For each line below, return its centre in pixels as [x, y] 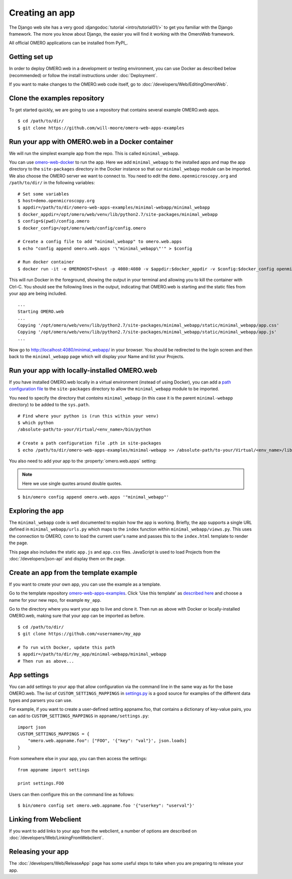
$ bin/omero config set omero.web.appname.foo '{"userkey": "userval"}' [106, 806]
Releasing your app [39, 852]
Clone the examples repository [57, 98]
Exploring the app [36, 511]
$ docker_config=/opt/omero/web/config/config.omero [82, 228]
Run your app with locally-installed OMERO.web [83, 370]
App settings [29, 675]
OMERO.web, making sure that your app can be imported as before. [77, 616]
